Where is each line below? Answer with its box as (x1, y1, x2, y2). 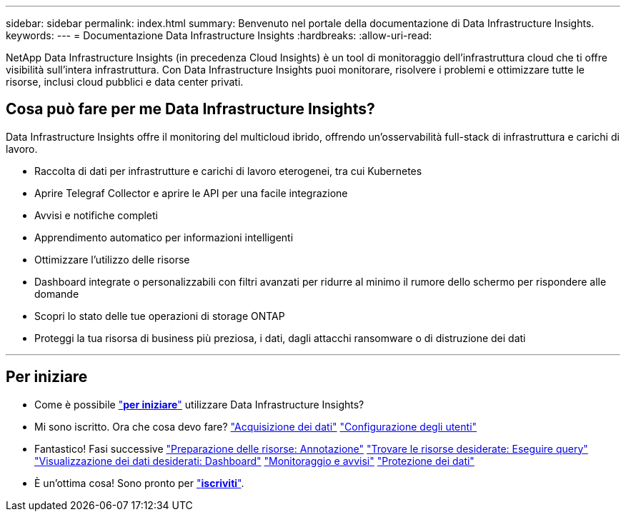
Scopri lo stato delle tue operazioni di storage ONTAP (34, 309, 285, 322)
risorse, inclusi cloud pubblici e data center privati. (6, 76, 244, 88)
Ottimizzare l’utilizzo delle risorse (34, 253, 190, 266)
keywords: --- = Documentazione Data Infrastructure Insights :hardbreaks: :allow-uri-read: (6, 29, 432, 41)
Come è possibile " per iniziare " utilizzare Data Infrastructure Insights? (34, 398, 364, 411)
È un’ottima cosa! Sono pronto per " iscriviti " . (34, 476, 244, 489)
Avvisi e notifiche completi (34, 209, 158, 221)
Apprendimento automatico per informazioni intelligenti (34, 231, 294, 244)
